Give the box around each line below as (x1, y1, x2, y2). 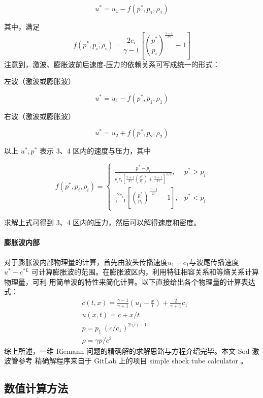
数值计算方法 (4, 380, 68, 396)
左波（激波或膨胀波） (4, 76, 75, 86)
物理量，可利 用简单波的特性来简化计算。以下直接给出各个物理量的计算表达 (4, 276, 255, 287)
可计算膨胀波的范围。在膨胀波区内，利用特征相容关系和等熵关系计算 (31, 266, 259, 277)
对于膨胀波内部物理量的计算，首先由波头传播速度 (4, 256, 168, 267)
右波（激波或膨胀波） (4, 110, 75, 121)
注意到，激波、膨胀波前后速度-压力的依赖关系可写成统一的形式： (4, 58, 220, 69)
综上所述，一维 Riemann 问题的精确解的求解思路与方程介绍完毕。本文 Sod (4, 345, 250, 356)
